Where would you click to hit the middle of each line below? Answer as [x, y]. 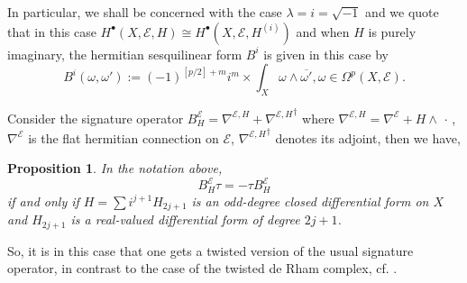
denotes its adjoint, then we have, [368, 137]
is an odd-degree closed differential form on [310, 201]
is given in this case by [326, 54]
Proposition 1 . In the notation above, [115, 168]
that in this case [52, 31]
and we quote [402, 12]
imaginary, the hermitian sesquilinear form [125, 54]
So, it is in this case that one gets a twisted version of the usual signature [211, 250]
